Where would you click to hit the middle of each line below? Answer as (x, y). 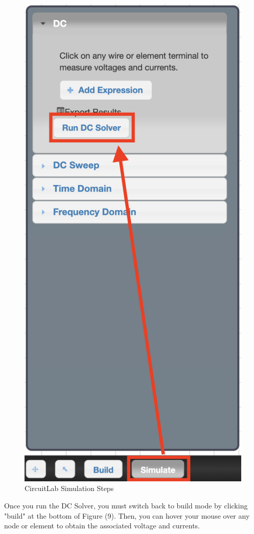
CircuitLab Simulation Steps (69, 488)
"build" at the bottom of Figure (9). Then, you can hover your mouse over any (127, 515)
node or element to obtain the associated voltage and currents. (102, 526)
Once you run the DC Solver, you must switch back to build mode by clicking (126, 505)
